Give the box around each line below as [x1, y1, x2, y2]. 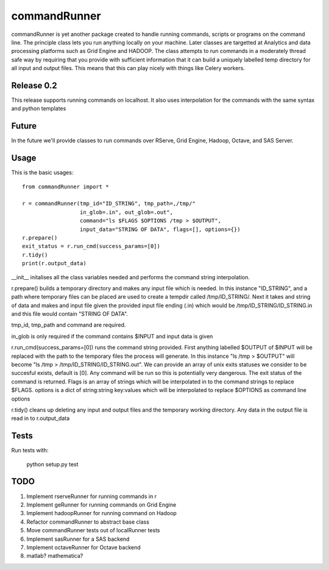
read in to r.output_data [11, 415, 70, 422]
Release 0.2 [11, 80, 57, 91]
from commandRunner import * [22, 183, 109, 190]
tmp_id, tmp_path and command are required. [11, 321, 126, 329]
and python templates [11, 105, 66, 112]
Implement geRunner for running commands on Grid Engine [26, 501, 177, 508]
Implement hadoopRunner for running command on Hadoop [26, 510, 177, 517]
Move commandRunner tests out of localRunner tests [26, 527, 160, 534]
